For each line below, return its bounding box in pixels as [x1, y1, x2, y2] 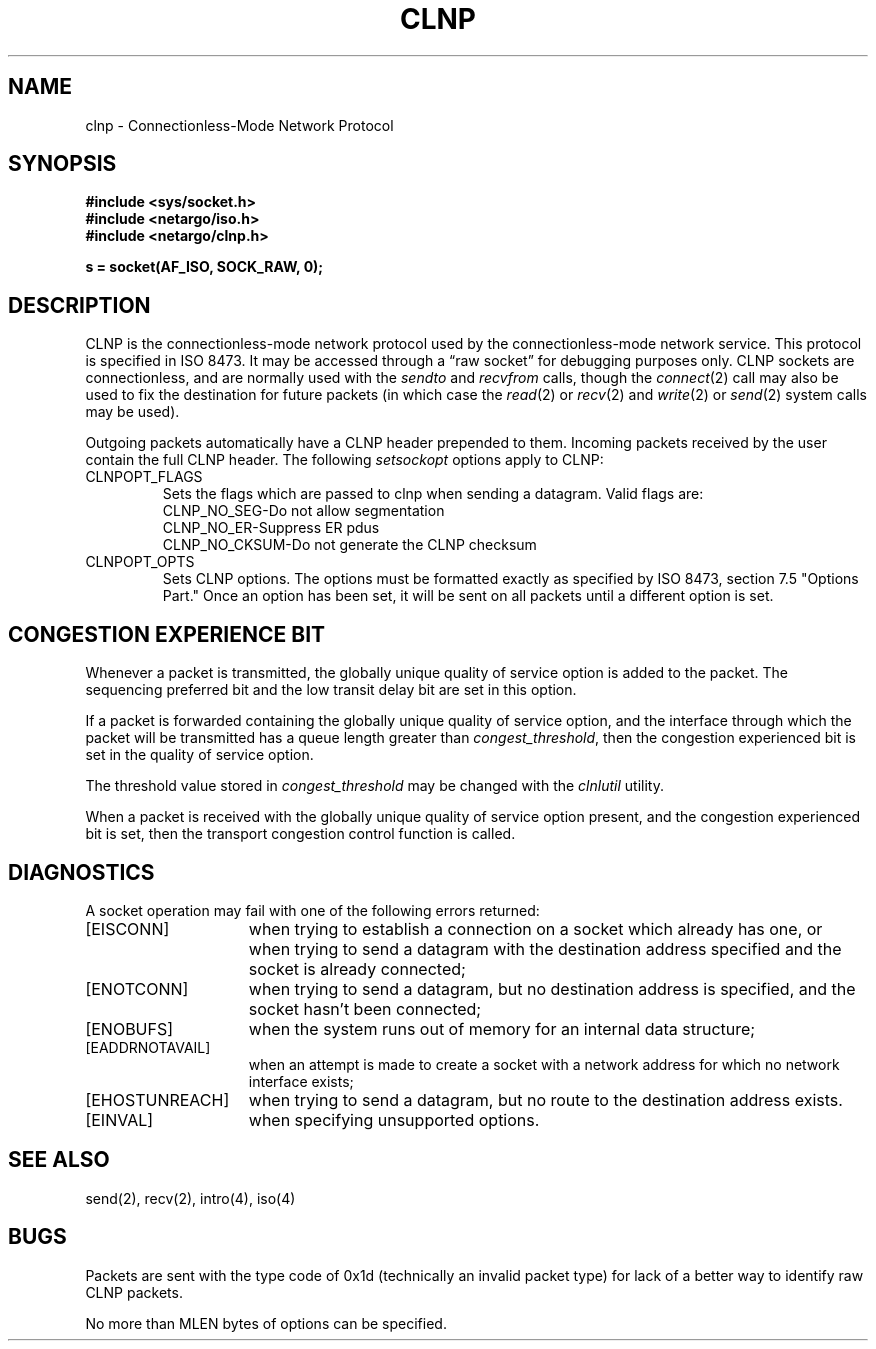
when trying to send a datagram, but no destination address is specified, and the [248, 978, 856, 999]
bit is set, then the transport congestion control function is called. [85, 825, 516, 843]
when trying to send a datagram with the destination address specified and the [248, 938, 842, 959]
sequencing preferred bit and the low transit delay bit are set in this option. [85, 681, 577, 699]
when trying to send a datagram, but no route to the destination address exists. [248, 1089, 843, 1110]
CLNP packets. [85, 1283, 183, 1301]
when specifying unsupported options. [248, 1109, 540, 1130]
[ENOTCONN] [85, 978, 189, 999]
